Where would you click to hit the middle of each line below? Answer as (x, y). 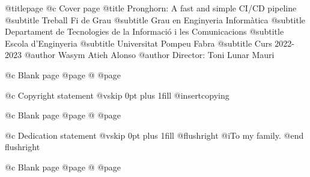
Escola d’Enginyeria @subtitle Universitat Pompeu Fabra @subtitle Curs (138, 43)
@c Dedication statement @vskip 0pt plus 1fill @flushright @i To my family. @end (154, 135)
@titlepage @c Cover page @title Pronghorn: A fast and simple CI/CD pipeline (151, 8)
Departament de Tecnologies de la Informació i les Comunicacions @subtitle (144, 31)
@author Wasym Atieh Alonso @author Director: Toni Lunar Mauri (149, 55)
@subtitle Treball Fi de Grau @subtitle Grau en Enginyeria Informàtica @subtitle (155, 19)
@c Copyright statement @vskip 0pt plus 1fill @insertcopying (117, 95)
